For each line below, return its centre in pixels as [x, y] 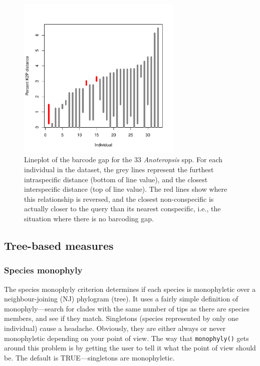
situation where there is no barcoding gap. [89, 218]
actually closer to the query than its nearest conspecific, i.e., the [122, 209]
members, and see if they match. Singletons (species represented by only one [121, 318]
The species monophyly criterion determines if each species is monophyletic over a [130, 289]
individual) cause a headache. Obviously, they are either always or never [115, 328]
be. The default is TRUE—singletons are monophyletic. [89, 357]
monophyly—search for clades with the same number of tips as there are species [127, 308]
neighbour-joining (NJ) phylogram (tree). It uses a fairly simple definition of [121, 299]
